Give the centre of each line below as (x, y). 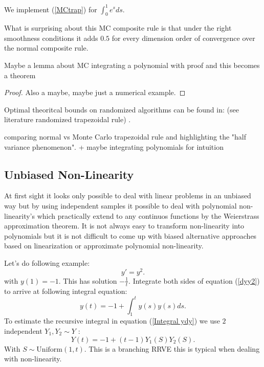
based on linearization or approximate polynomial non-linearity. (104, 246)
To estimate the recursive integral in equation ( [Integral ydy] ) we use (112, 321)
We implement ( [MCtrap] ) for (51, 9)
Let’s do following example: (47, 263)
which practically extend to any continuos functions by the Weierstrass (148, 215)
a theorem (20, 75)
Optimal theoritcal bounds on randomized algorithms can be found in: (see (122, 109)
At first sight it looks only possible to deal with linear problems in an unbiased (128, 196)
